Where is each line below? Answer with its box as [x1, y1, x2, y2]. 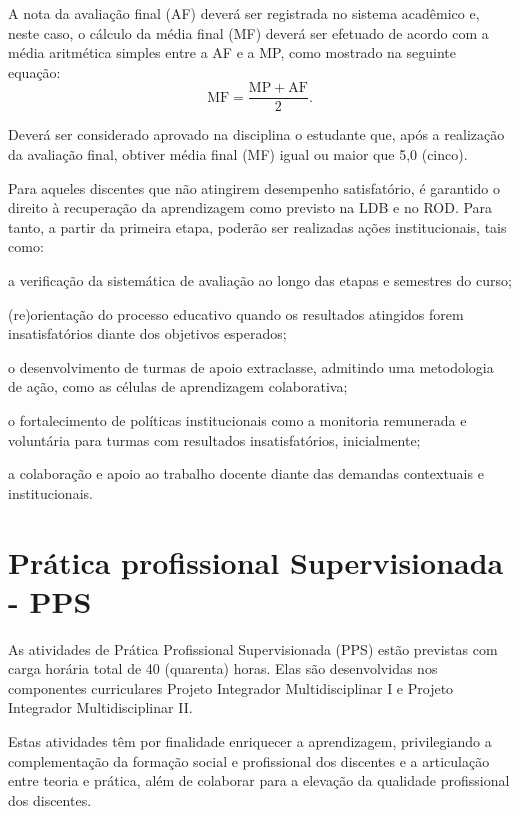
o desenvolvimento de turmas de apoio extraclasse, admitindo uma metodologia [8, 356, 494, 377]
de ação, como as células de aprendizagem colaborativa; [8, 376, 348, 397]
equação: [8, 61, 61, 82]
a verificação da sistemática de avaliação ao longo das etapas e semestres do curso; [8, 270, 512, 290]
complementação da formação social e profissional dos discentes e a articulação [8, 750, 490, 771]
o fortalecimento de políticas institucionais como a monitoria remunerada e [8, 409, 467, 430]
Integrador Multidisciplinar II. [8, 697, 193, 718]
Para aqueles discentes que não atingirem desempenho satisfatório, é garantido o [8, 177, 500, 198]
